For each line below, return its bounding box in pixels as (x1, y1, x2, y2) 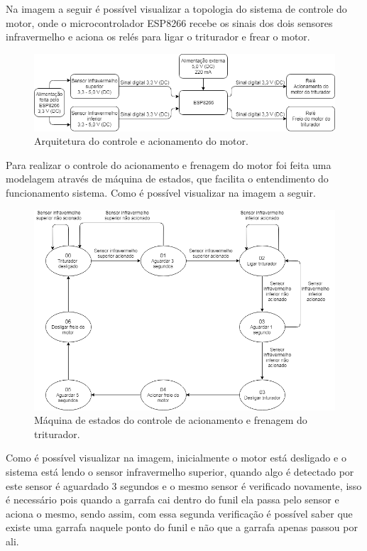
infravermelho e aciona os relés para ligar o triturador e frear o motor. (6, 29, 310, 44)
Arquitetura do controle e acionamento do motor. (34, 133, 248, 148)
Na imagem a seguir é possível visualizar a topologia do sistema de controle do (6, 1, 347, 16)
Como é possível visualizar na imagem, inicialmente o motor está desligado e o (6, 450, 346, 465)
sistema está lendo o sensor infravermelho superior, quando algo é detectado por (6, 464, 354, 479)
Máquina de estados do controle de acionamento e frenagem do (34, 413, 307, 427)
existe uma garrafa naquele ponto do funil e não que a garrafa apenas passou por (6, 520, 358, 535)
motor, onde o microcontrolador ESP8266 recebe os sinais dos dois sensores (6, 15, 333, 30)
